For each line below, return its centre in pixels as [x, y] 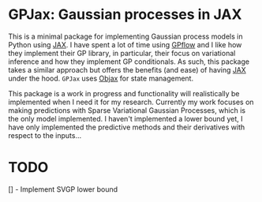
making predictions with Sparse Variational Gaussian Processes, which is [127, 110]
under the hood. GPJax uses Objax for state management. [101, 78]
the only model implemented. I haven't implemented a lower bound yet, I [125, 118]
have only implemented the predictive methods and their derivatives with [127, 127]
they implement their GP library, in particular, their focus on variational [122, 53]
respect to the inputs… [45, 135]
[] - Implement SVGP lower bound [63, 189]
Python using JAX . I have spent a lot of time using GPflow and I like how [125, 44]
